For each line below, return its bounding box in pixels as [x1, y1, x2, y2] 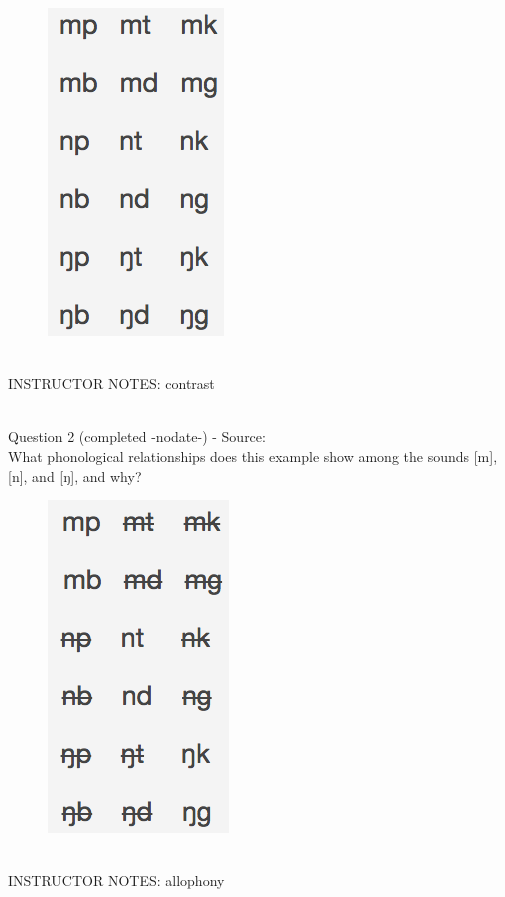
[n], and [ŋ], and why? [8, 465, 142, 486]
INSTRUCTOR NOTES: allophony [8, 870, 225, 891]
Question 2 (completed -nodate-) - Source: [8, 426, 266, 447]
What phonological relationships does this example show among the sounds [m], [8, 445, 498, 466]
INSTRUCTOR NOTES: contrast [8, 373, 215, 394]
